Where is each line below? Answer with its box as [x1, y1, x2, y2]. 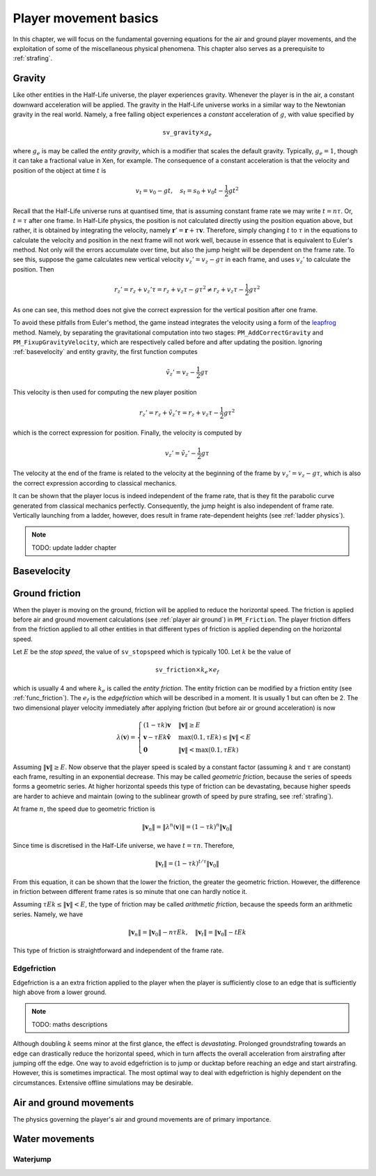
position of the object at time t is [13, 166, 107, 174]
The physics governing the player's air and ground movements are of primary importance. [13, 1115, 272, 1123]
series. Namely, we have [13, 910, 84, 918]
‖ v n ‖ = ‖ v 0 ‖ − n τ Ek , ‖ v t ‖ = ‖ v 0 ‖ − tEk [127, 928, 246, 938]
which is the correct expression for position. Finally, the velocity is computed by [13, 428, 242, 437]
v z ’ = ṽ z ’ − [164, 449, 196, 458]
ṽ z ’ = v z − [166, 368, 196, 378]
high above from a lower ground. [13, 988, 107, 996]
